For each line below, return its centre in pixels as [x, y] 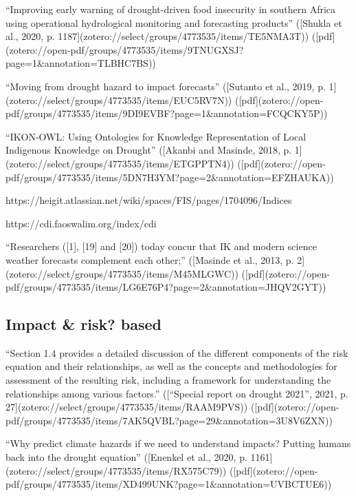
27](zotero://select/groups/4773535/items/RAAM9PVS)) [127, 407]
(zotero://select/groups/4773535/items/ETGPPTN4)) [120, 163]
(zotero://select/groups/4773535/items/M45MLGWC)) [122, 273]
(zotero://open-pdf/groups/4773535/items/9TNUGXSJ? [125, 49]
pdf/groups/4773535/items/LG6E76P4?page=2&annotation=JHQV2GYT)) [166, 287]
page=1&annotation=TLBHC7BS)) [81, 63]
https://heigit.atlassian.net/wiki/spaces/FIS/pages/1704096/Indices [149, 200]
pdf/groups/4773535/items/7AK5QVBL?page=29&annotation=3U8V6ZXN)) [169, 420]
